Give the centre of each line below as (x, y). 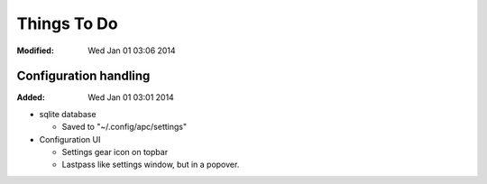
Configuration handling (83, 76)
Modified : (35, 51)
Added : (31, 97)
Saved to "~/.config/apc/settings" (124, 127)
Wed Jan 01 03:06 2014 (132, 51)
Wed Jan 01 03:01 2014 (131, 97)
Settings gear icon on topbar (115, 152)
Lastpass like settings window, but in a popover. (151, 165)
